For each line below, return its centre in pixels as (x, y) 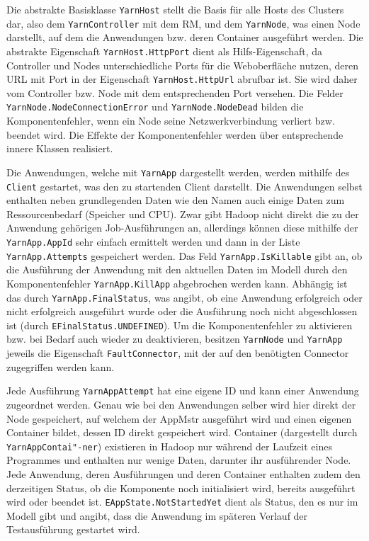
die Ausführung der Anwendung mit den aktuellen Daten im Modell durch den (177, 269)
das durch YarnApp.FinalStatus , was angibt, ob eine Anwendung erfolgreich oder (184, 297)
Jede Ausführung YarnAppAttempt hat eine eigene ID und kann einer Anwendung (183, 391)
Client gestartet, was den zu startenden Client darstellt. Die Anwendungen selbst (184, 186)
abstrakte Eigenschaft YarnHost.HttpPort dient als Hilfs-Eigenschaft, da (165, 51)
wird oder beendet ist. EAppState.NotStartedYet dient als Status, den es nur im (182, 502)
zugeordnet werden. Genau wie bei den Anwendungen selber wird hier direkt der (181, 404)
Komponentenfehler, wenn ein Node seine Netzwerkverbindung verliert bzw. (171, 121)
